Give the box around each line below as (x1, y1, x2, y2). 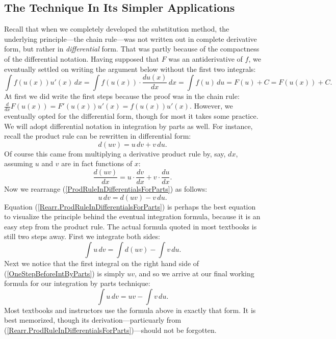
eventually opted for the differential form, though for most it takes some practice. (4, 111, 259, 121)
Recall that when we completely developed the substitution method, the (4, 23, 229, 34)
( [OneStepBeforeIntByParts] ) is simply (4, 268, 125, 278)
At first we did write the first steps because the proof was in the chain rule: (4, 90, 240, 101)
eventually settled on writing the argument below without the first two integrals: (4, 63, 256, 74)
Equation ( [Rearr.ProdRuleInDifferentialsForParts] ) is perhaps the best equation (4, 201, 256, 212)
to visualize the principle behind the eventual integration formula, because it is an (4, 211, 261, 222)
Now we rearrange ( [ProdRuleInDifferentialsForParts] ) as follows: (4, 184, 208, 194)
